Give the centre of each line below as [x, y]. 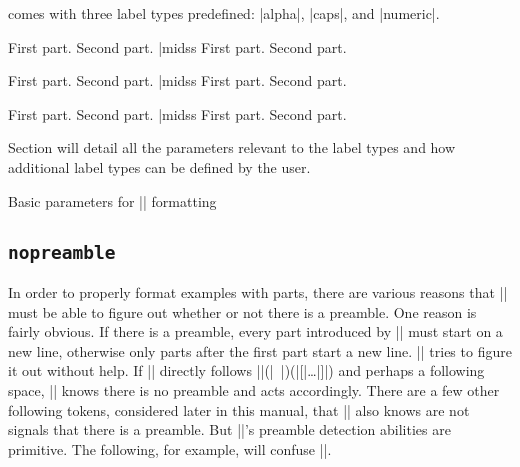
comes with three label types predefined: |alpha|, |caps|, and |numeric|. [224, 13]
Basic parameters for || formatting [112, 200]
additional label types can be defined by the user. [159, 166]
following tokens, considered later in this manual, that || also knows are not [239, 409]
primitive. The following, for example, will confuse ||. [170, 448]
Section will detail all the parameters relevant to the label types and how [232, 147]
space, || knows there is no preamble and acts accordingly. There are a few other [254, 389]
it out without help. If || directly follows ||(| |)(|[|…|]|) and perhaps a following [246, 370]
